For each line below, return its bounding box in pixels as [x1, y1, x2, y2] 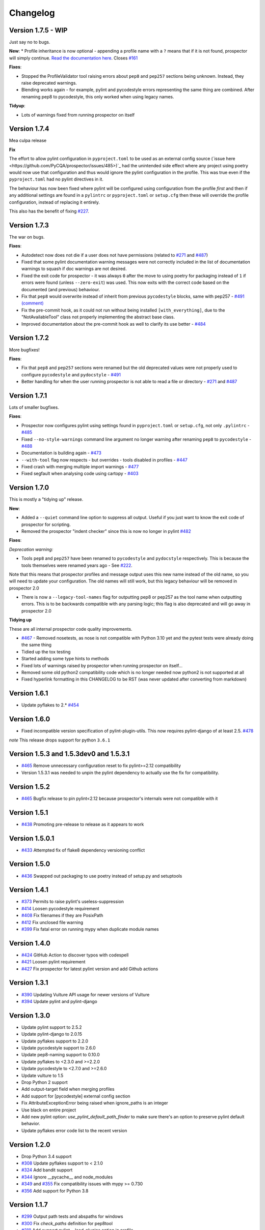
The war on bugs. [9, 234, 45, 240]
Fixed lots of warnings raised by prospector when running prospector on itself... [21, 662, 183, 669]
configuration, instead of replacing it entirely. [9, 199, 100, 205]
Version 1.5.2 [9, 782, 50, 791]
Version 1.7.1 [9, 391, 48, 400]
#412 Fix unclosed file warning [21, 919, 83, 925]
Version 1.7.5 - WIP [9, 26, 68, 34]
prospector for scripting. [21, 522, 71, 527]
